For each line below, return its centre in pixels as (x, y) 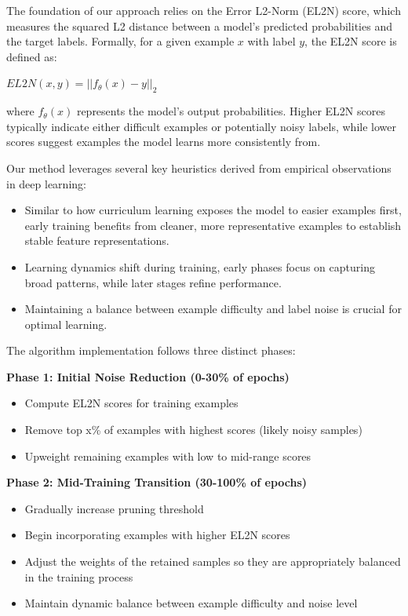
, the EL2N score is (351, 41)
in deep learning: (46, 183)
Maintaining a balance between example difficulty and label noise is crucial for (213, 309)
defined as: (32, 56)
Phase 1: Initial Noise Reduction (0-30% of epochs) (148, 376)
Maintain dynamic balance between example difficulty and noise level (191, 603)
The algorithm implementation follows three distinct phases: (151, 350)
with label (271, 41)
